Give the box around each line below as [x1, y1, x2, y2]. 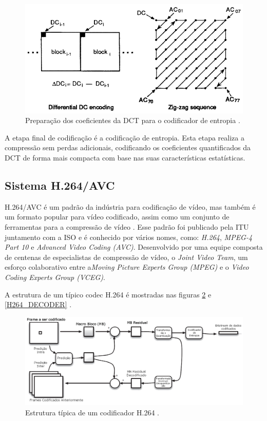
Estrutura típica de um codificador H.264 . [25, 407, 159, 417]
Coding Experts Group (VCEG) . [5, 271, 105, 282]
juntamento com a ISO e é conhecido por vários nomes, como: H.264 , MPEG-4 [5, 231, 253, 242]
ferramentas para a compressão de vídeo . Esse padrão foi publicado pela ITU [5, 221, 249, 232]
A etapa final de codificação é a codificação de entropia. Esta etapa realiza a [5, 132, 244, 143]
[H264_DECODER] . [5, 299, 72, 310]
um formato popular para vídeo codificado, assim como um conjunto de [5, 211, 230, 222]
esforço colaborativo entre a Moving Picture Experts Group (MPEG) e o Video [5, 262, 249, 272]
